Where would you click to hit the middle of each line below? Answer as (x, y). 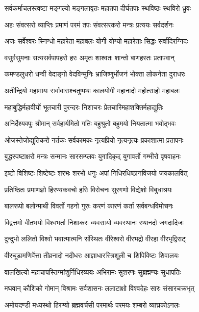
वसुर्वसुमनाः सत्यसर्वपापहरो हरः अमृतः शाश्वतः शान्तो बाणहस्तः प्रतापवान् (89, 57)
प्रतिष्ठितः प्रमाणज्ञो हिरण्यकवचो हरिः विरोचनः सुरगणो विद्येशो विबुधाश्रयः (88, 189)
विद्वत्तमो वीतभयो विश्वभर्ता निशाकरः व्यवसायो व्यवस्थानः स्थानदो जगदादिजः (94, 222)
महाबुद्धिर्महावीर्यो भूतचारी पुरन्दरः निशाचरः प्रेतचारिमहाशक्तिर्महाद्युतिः (84, 107)
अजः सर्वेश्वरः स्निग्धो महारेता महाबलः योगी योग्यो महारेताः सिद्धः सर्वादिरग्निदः (96, 41)
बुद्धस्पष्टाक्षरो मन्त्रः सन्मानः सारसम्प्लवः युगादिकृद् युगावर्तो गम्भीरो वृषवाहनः (93, 156)
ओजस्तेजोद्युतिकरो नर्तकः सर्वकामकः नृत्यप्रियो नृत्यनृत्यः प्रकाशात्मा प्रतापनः (94, 140)
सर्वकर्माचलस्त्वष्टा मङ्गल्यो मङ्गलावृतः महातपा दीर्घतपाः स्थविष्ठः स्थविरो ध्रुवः (98, 8)
